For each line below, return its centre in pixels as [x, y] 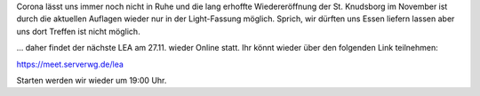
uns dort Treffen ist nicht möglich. [79, 31]
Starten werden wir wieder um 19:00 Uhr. [92, 80]
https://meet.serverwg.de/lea [70, 64]
